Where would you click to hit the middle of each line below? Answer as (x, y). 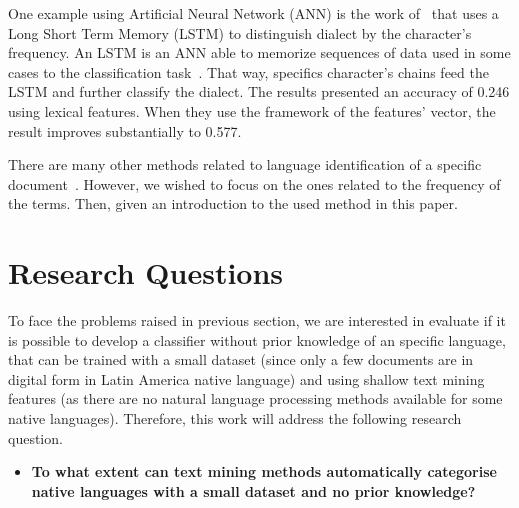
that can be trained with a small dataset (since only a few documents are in (241, 359)
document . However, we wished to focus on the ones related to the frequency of (254, 183)
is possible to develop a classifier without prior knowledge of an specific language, (257, 339)
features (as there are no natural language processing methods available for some (255, 398)
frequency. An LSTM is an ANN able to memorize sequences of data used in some (259, 52)
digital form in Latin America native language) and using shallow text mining (246, 378)
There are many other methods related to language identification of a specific (245, 164)
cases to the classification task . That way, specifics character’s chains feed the (248, 71)
